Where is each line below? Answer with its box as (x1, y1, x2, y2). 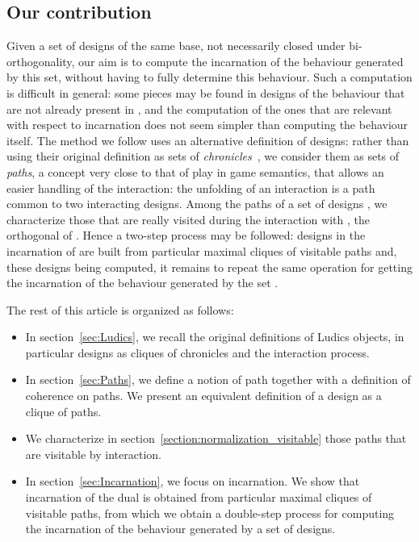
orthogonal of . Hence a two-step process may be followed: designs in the (6, 227, 366, 244)
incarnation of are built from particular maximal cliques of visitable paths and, (6, 242, 397, 259)
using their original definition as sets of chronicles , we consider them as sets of (6, 148, 400, 165)
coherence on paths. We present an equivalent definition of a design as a (25, 387, 382, 404)
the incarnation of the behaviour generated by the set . (6, 274, 279, 291)
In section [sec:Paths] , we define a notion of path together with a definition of (25, 371, 411, 388)
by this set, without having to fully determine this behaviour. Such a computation (6, 69, 413, 85)
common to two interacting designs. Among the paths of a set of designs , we (6, 195, 388, 212)
